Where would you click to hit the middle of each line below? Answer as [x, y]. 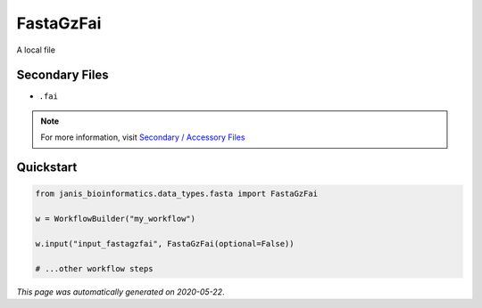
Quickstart [47, 168]
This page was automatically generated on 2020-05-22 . [120, 292]
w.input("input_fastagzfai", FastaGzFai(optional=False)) [165, 243]
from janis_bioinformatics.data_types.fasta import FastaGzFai [177, 194]
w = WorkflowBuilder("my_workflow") [116, 219]
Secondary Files [62, 75]
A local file [36, 50]
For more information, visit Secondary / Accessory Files [143, 137]
